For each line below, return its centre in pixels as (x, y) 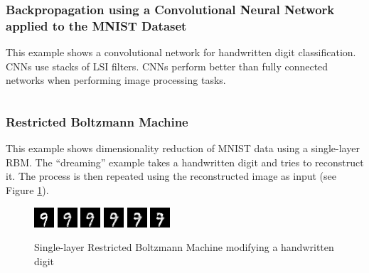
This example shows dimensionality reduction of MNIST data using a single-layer (183, 148)
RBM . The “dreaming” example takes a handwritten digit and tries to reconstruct (185, 162)
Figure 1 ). (27, 189)
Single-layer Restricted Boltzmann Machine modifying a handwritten (184, 247)
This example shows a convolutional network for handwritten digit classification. (181, 52)
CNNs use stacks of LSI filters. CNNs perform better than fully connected (167, 66)
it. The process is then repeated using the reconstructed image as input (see (171, 176)
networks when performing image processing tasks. (116, 80)
